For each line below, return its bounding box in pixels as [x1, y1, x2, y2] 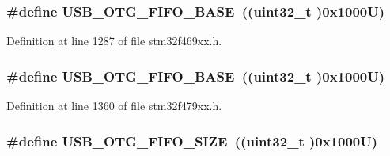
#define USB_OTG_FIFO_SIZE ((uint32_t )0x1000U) [6, 131, 378, 150]
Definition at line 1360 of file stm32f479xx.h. [6, 97, 222, 114]
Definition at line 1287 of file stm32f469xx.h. [6, 32, 222, 49]
